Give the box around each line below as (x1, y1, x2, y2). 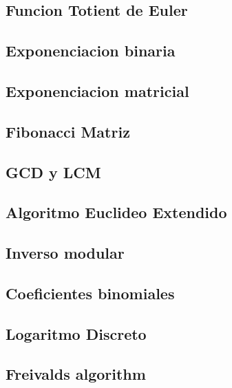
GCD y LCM (6, 161, 101, 182)
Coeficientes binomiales (6, 282, 175, 303)
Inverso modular (6, 242, 125, 263)
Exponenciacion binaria (6, 40, 176, 61)
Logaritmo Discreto (6, 323, 147, 344)
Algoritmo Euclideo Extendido (6, 202, 227, 223)
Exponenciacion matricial (6, 80, 189, 101)
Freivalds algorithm (6, 363, 146, 385)
